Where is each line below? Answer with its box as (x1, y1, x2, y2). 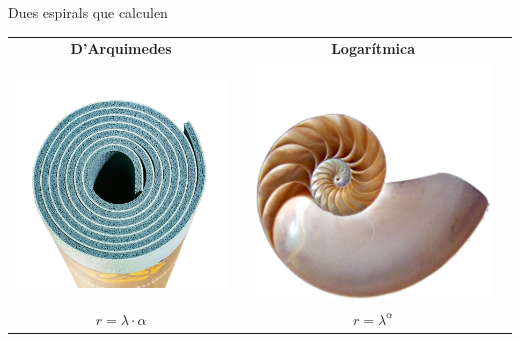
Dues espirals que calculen (8, 2, 168, 22)
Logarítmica (331, 38, 415, 59)
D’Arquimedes (70, 38, 172, 59)
